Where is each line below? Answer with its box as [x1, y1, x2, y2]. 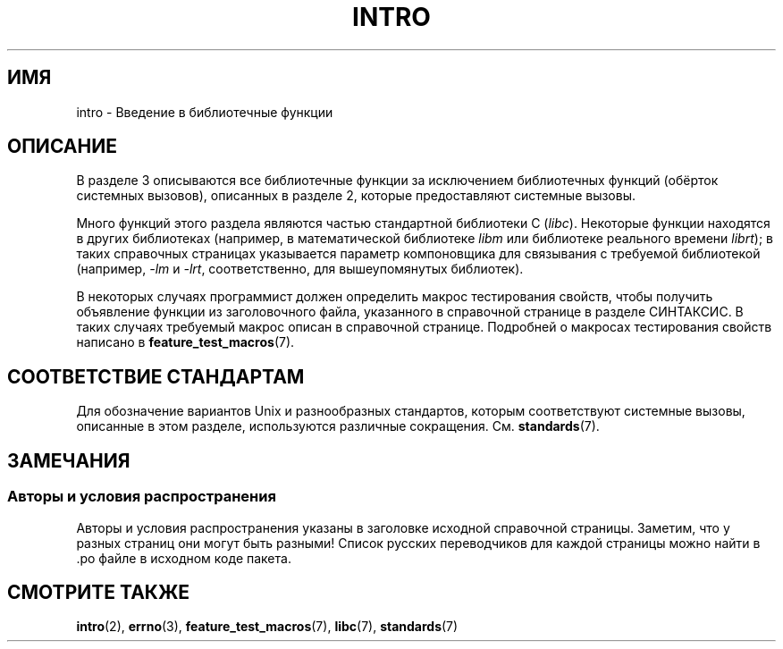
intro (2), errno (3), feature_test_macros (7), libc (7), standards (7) [76, 619, 459, 635]
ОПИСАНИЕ [7, 135, 117, 158]
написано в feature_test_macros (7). [76, 334, 295, 350]
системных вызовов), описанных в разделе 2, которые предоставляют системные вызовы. [76, 188, 636, 204]
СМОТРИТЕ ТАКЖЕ [7, 580, 190, 603]
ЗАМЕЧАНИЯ [7, 449, 130, 472]
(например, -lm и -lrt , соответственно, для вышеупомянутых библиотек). [76, 261, 524, 277]
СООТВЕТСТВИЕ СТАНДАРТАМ [7, 365, 305, 388]
